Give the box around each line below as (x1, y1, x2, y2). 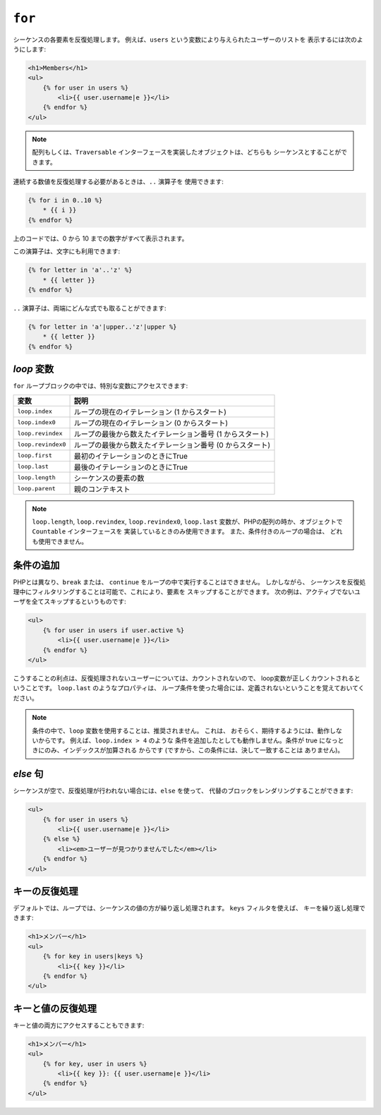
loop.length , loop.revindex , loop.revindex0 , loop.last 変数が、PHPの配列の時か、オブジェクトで (32, 517, 343, 526)
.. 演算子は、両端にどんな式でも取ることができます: (13, 303, 167, 312)
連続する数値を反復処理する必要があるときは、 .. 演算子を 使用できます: (13, 177, 224, 186)
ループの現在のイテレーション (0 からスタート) (73, 418, 229, 428)
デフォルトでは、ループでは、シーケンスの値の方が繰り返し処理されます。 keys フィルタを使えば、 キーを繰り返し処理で (13, 904, 366, 912)
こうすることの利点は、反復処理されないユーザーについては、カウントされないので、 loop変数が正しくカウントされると (13, 674, 361, 682)
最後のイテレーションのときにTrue (73, 462, 188, 472)
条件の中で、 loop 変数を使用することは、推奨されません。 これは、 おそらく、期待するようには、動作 (32, 726, 330, 735)
